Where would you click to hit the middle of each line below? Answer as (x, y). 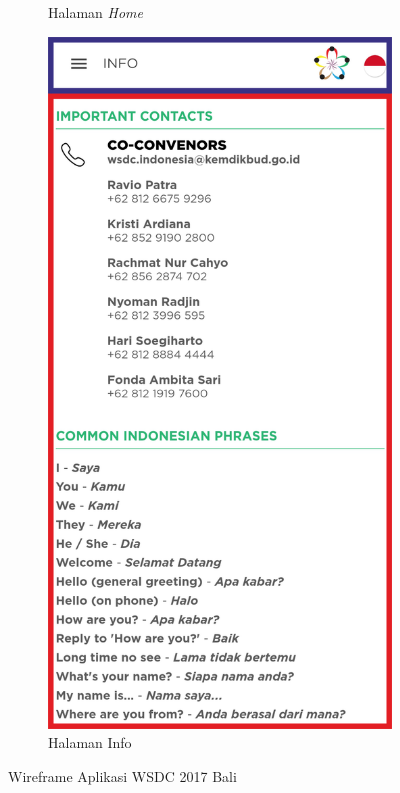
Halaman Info (90, 742)
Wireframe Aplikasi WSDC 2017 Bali (122, 775)
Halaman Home (95, 12)
